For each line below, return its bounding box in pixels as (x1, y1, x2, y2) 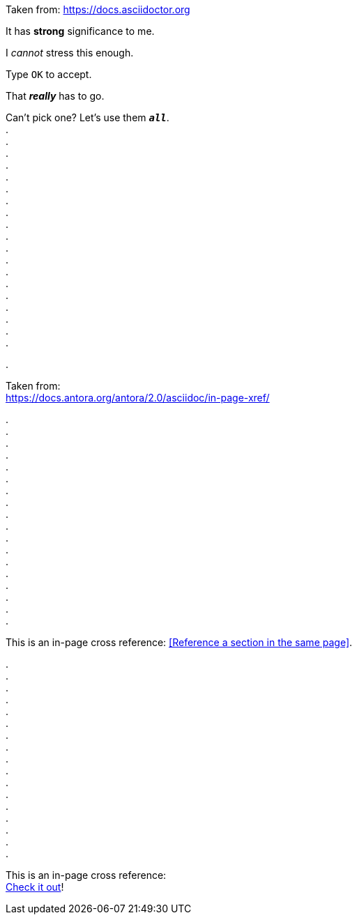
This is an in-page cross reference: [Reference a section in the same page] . (6, 636, 353, 648)
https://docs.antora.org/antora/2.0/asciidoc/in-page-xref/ (6, 392, 270, 404)
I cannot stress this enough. (6, 47, 134, 59)
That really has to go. (6, 90, 105, 102)
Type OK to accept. (6, 68, 92, 80)
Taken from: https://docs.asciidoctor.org (6, 3, 190, 15)
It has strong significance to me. (6, 25, 155, 37)
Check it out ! (6, 881, 64, 893)
